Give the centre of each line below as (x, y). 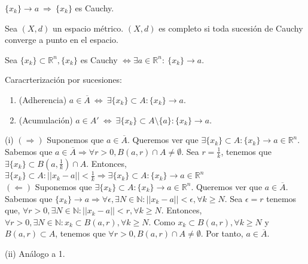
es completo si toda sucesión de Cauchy (231, 28)
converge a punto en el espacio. (62, 40)
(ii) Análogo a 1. (35, 253)
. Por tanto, (222, 233)
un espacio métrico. (88, 28)
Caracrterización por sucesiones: (63, 80)
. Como (162, 221)
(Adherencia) (43, 99)
